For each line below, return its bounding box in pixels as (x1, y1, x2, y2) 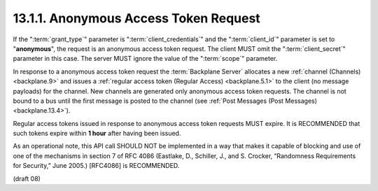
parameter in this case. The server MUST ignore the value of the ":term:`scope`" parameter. (13, 55, 278, 63)
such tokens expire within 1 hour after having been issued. (13, 129, 181, 138)
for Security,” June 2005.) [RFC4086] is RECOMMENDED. (13, 162, 180, 170)
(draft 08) (13, 174, 41, 183)
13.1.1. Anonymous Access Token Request (13, 10, 260, 26)
